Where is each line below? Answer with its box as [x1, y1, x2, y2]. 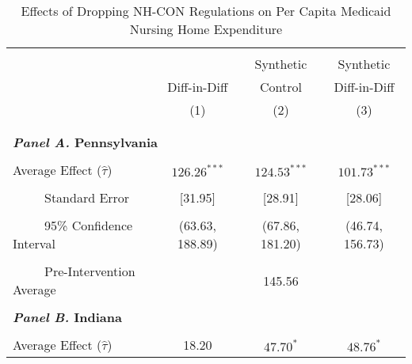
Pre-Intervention [44, 262, 135, 280]
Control [259, 78, 302, 96]
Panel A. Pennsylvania [13, 133, 158, 151]
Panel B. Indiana [13, 308, 122, 326]
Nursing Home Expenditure [129, 20, 283, 38]
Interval [13, 234, 55, 252]
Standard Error [44, 188, 130, 207]
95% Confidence [44, 216, 133, 234]
